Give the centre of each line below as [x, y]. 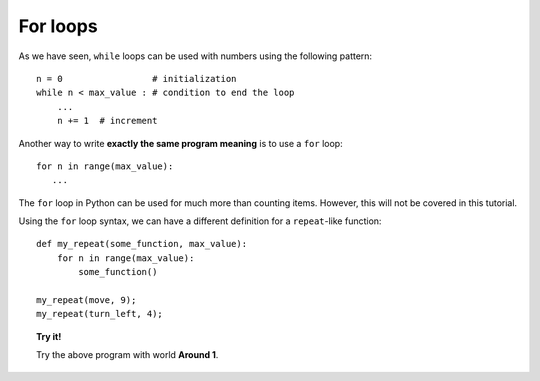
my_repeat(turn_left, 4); [100, 314]
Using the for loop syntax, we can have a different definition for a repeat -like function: [200, 221]
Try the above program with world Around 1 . [127, 355]
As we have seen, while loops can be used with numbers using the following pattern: [195, 56]
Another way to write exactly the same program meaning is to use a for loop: [181, 143]
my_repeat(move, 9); [86, 300]
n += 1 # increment [107, 121]
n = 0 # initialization [136, 78]
